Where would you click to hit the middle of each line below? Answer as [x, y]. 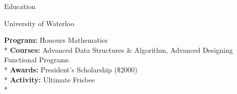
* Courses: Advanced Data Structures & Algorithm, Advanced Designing [118, 50]
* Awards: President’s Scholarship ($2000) [71, 69]
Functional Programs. [38, 60]
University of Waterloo [39, 23]
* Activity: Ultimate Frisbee [49, 79]
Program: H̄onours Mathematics [56, 40]
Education [20, 6]
